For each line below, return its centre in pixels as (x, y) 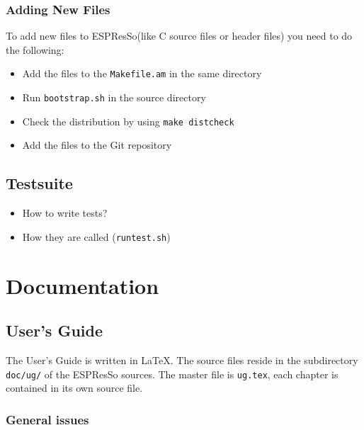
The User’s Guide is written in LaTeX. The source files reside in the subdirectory (182, 360)
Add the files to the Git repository (97, 145)
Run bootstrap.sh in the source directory (114, 97)
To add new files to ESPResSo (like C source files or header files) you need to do (179, 36)
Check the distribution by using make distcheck (128, 121)
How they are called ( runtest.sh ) (96, 236)
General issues (47, 419)
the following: (35, 49)
